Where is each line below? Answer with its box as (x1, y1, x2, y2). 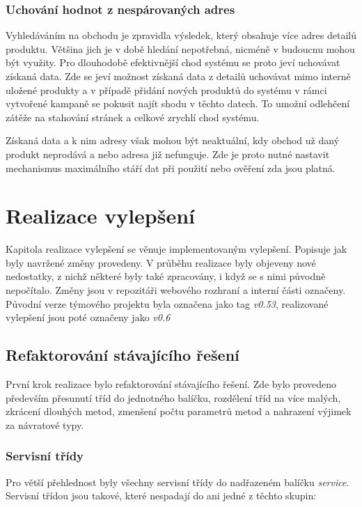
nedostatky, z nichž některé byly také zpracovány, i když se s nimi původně (6, 269, 326, 283)
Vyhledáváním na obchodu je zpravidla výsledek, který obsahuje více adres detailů (6, 28, 356, 42)
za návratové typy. (6, 417, 84, 432)
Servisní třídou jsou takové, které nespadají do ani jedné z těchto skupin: (6, 488, 317, 503)
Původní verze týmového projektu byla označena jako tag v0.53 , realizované (6, 296, 329, 311)
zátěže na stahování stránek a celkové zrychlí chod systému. (6, 109, 260, 124)
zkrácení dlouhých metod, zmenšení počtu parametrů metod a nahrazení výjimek (6, 404, 352, 419)
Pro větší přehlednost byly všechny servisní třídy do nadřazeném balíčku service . (6, 474, 349, 489)
